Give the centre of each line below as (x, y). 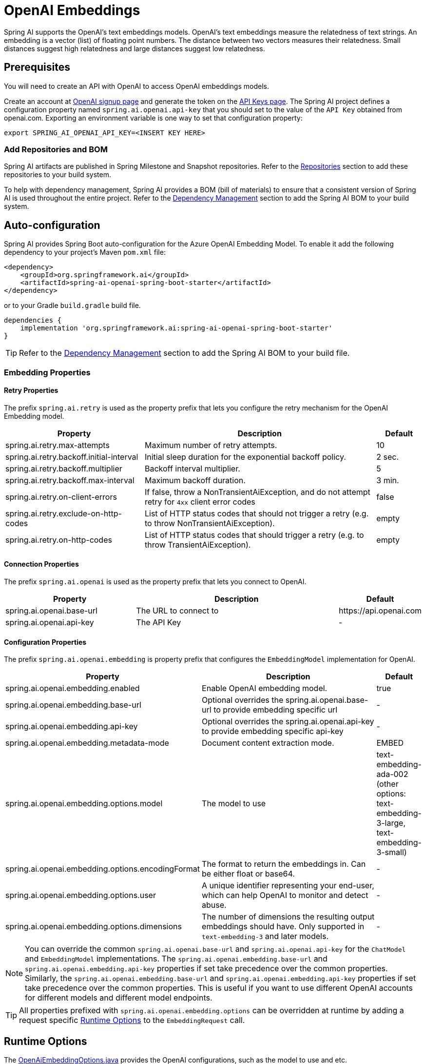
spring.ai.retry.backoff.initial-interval (72, 457)
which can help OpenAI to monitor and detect (285, 895)
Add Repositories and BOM (56, 149)
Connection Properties (41, 564)
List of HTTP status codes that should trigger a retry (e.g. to (254, 535)
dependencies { (33, 320)
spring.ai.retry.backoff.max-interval (70, 480)
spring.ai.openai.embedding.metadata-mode (87, 743)
